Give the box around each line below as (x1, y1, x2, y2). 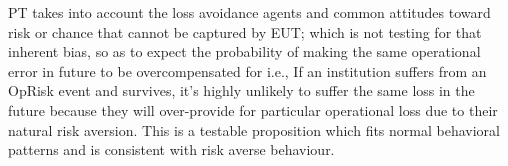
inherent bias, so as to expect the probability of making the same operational (8, 41, 481, 62)
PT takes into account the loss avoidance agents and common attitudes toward (8, 2, 491, 22)
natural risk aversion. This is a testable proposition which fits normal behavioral (8, 119, 500, 140)
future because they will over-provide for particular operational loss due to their (8, 99, 498, 120)
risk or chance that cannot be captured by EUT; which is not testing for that (8, 21, 482, 42)
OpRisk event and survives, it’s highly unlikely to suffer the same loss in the (8, 80, 475, 101)
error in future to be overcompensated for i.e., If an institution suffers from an (8, 60, 487, 81)
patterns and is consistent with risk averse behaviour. (8, 139, 335, 160)
